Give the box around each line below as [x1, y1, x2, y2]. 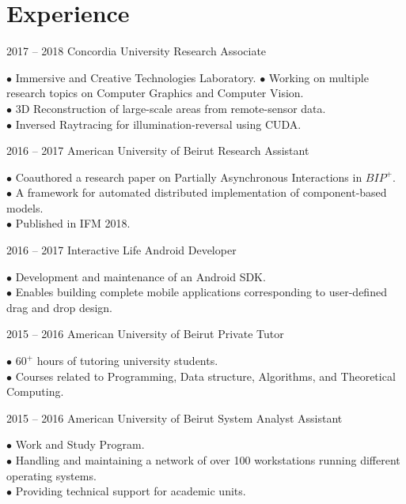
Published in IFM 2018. [15, 215, 131, 231]
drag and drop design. [6, 299, 112, 315]
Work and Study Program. [15, 436, 145, 453]
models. [6, 199, 44, 216]
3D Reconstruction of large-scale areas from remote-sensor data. [15, 100, 326, 116]
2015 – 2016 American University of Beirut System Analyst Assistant [6, 409, 343, 426]
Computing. [6, 383, 64, 400]
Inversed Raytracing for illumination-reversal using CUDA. [15, 115, 302, 132]
